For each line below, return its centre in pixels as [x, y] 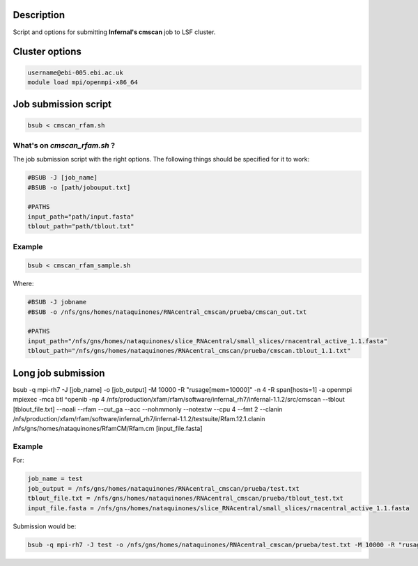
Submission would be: [45, 526]
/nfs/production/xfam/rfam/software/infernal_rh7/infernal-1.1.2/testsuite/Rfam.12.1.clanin [139, 418]
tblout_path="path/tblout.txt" [81, 227]
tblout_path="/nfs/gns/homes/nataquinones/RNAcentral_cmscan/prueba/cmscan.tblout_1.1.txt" [189, 351]
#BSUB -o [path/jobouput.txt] [79, 187]
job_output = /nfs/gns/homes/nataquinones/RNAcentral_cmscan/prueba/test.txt [163, 488]
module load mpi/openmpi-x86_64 [83, 82]
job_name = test [55, 479]
